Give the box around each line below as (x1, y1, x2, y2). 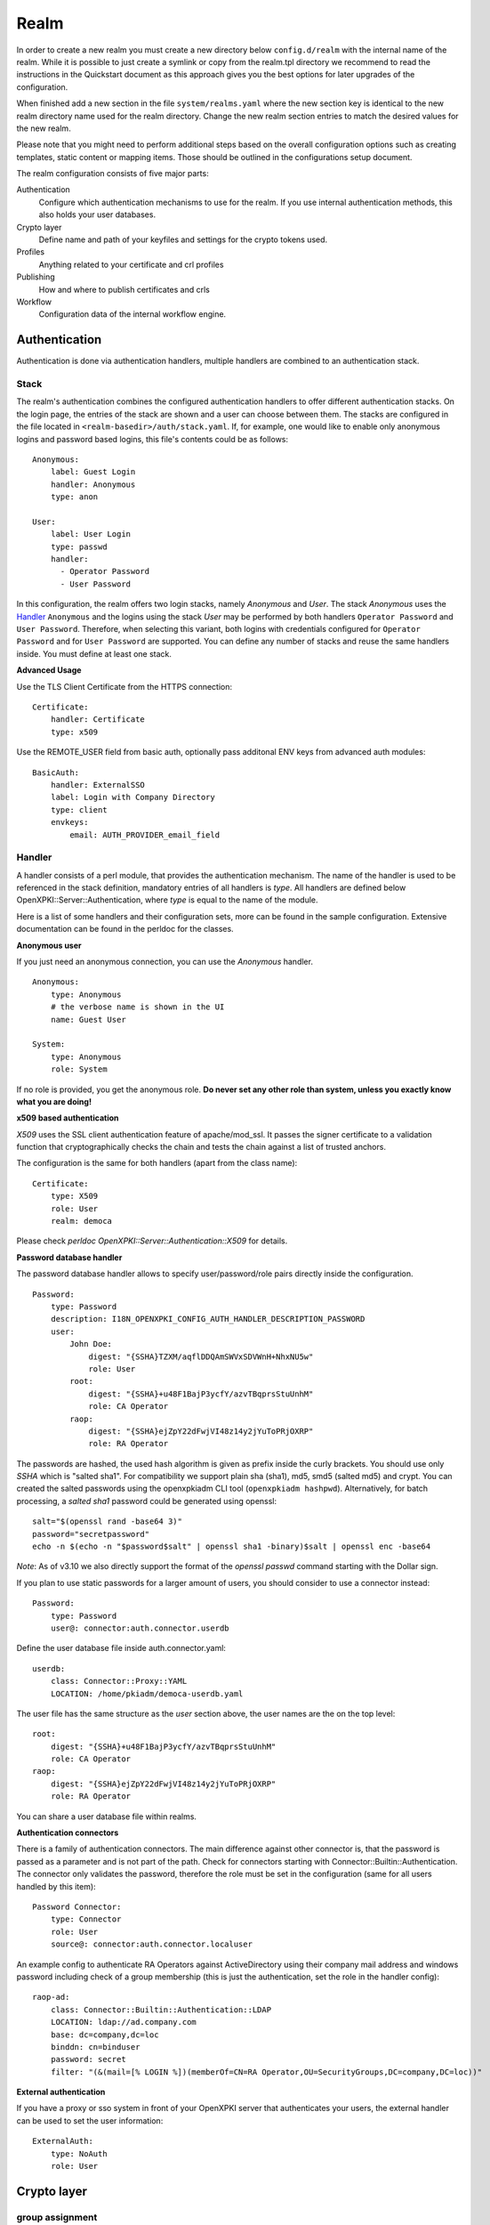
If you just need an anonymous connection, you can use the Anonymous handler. (16, 957, 313, 967)
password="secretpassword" (32, 1529, 150, 1539)
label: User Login (50, 530, 132, 539)
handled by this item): (16, 1881, 97, 1891)
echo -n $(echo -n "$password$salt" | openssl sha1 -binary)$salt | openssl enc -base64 (32, 1541, 431, 1552)
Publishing (16, 271, 55, 282)
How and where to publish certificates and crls (38, 284, 211, 295)
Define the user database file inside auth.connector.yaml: (16, 1643, 227, 1654)
